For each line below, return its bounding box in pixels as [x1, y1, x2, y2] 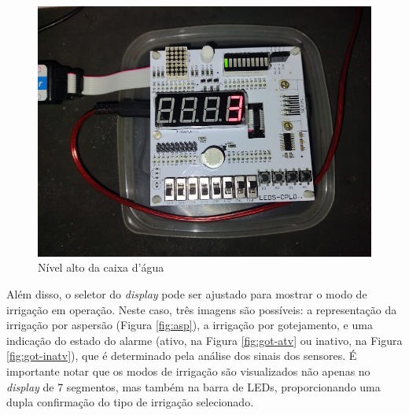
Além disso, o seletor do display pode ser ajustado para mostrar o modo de [6, 286, 367, 302]
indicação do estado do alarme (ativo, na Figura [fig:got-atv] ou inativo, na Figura [6, 332, 403, 348]
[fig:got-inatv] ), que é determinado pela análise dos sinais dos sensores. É [6, 347, 357, 364]
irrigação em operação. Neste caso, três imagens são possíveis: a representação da [6, 301, 397, 317]
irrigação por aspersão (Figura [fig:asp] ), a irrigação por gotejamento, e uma [6, 317, 373, 333]
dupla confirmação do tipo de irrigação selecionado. [6, 394, 254, 410]
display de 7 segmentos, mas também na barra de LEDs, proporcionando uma [6, 378, 381, 395]
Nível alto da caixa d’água [38, 259, 164, 276]
